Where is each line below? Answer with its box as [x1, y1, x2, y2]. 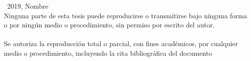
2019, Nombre [7, 1, 48, 11]
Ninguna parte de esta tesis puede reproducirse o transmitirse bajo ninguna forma [4, 10, 248, 20]
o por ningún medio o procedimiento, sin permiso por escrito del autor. [4, 20, 215, 30]
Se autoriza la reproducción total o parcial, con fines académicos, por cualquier [4, 38, 238, 49]
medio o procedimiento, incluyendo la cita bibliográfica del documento [4, 48, 212, 58]
